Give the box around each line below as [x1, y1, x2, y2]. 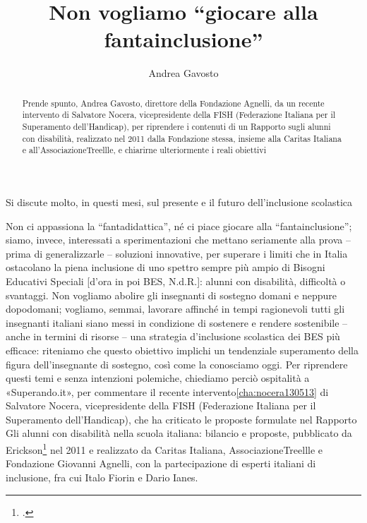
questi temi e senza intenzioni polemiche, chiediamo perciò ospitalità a [6, 371, 310, 385]
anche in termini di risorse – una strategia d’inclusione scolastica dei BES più [6, 329, 340, 344]
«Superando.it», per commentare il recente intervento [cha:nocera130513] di [6, 384, 329, 399]
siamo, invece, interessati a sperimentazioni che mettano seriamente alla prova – [6, 232, 351, 247]
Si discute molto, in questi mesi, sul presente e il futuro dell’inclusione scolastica [6, 194, 353, 209]
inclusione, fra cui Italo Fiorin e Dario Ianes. [6, 469, 198, 484]
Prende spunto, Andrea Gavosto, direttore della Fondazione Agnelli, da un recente [22, 97, 325, 109]
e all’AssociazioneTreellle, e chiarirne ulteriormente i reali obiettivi [22, 144, 266, 156]
